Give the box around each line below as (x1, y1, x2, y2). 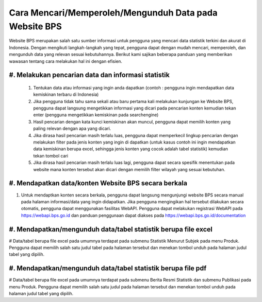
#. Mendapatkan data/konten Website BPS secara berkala (9, 179, 188, 187)
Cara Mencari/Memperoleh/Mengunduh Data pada (9, 7, 218, 18)
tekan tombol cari (33, 153, 68, 159)
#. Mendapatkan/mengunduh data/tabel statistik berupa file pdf (9, 264, 207, 272)
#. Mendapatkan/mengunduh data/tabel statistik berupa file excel (9, 225, 213, 233)
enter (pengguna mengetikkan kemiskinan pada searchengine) (33, 112, 159, 118)
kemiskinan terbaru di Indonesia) (33, 91, 99, 97)
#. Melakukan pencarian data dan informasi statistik (9, 71, 170, 79)
